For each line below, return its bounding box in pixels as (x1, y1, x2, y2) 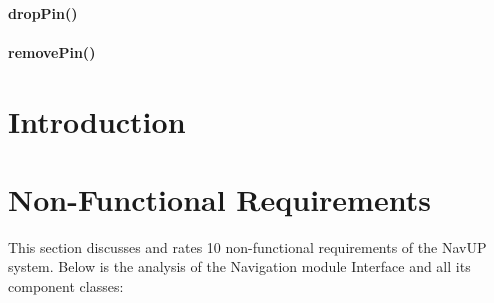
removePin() (8, 41, 96, 62)
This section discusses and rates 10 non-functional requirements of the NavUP (8, 236, 487, 257)
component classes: (8, 276, 124, 297)
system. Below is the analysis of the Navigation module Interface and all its (8, 256, 471, 277)
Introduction (8, 100, 186, 141)
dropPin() (8, 2, 78, 23)
